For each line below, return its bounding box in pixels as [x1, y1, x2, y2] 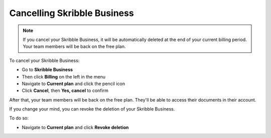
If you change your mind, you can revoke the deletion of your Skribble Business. [9, 106, 175, 112]
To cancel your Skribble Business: [9, 57, 80, 63]
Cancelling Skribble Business [9, 7, 134, 18]
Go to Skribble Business [22, 66, 73, 72]
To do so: [9, 115, 29, 121]
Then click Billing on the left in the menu [22, 73, 105, 79]
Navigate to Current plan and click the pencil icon [22, 80, 125, 86]
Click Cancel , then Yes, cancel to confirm [22, 87, 109, 93]
